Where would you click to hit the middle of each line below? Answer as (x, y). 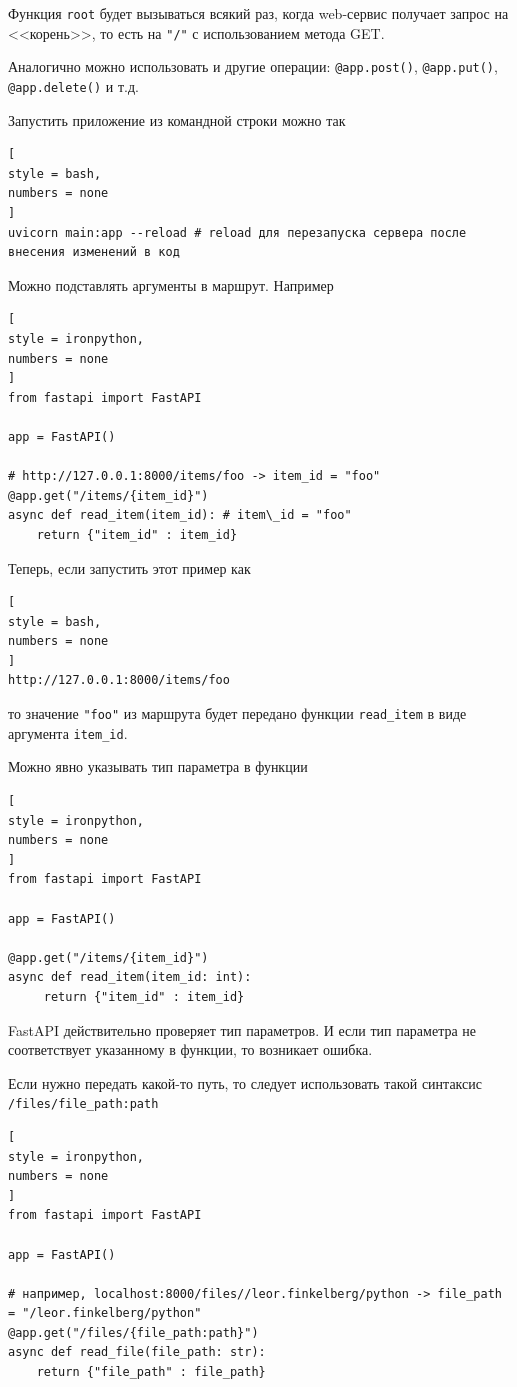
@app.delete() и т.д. (73, 85)
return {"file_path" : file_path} (151, 1372)
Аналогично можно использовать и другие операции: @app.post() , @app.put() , (253, 66)
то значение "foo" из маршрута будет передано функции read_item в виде (237, 713)
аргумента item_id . (68, 732)
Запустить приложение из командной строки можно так (177, 119)
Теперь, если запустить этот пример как (129, 567)
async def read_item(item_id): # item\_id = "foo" (180, 515)
